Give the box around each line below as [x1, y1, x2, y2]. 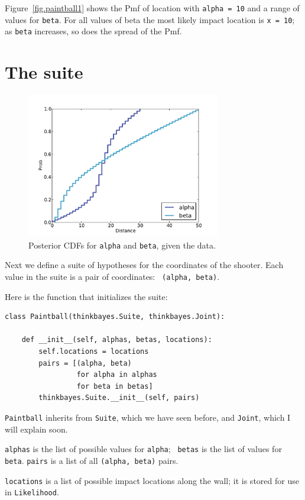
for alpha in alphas [76, 370, 157, 379]
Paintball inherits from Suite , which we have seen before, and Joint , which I [5, 411, 291, 423]
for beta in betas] [76, 382, 153, 391]
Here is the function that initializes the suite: [5, 290, 168, 302]
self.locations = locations [38, 347, 149, 356]
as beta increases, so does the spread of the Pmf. [5, 25, 182, 37]
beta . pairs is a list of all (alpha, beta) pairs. [5, 454, 179, 466]
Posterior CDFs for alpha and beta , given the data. [28, 238, 216, 251]
